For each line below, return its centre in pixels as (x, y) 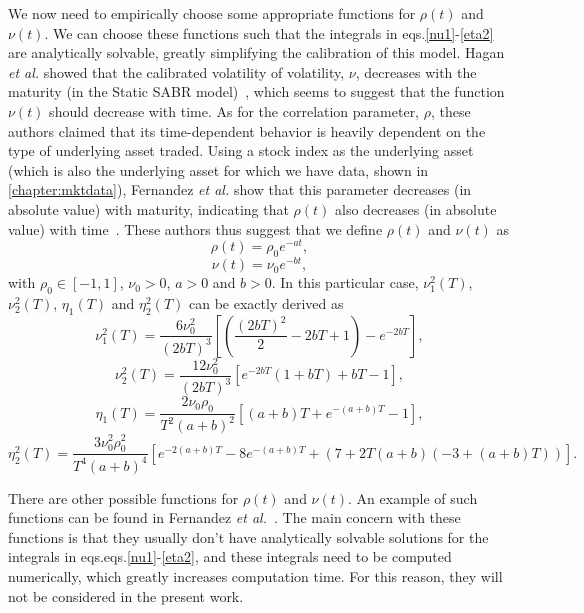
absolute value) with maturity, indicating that (148, 208)
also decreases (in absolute (416, 208)
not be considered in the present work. (126, 595)
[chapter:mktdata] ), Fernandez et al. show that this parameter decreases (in (240, 189)
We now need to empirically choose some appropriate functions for (212, 13)
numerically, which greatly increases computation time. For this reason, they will (255, 576)
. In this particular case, (345, 282)
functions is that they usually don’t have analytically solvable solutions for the (248, 536)
